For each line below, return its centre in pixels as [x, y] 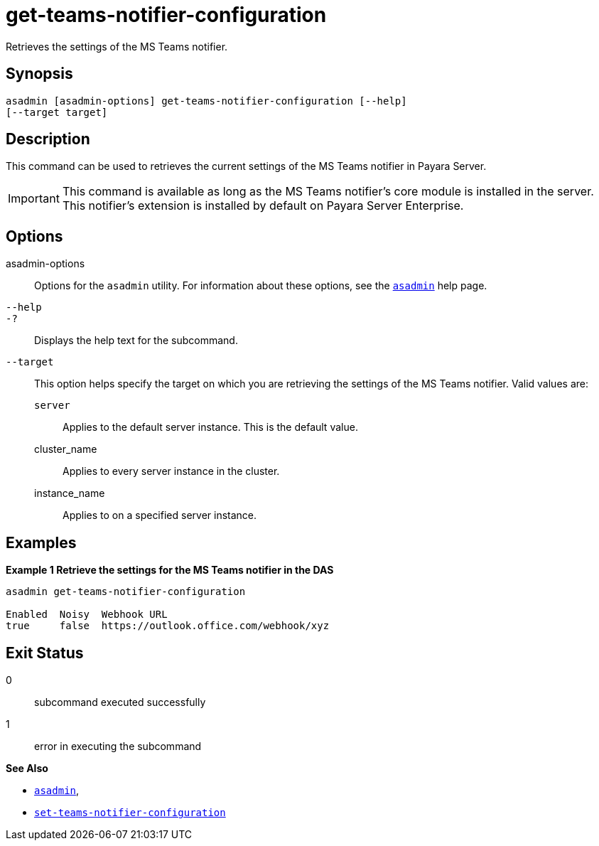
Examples [41, 542]
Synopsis [39, 74]
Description [48, 139]
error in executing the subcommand [118, 746]
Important [34, 199]
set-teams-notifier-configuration [130, 812]
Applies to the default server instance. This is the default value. [210, 427]
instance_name [70, 493]
